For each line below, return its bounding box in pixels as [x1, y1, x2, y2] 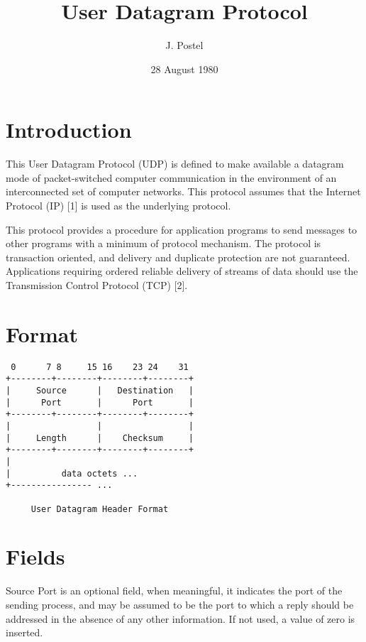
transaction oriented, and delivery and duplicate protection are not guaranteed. [6, 249, 350, 264]
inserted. [6, 625, 43, 640]
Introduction [6, 115, 132, 144]
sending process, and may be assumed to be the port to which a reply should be [6, 597, 354, 611]
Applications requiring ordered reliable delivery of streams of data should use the [6, 263, 358, 278]
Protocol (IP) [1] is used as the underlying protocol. [6, 198, 231, 213]
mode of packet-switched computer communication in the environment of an [6, 170, 337, 185]
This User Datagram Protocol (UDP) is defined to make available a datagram [6, 156, 344, 171]
